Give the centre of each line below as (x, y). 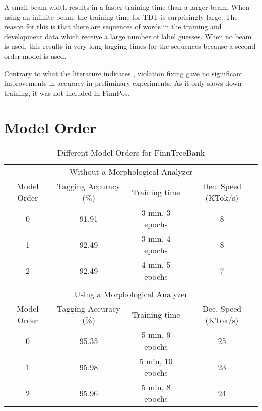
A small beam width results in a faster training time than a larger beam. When (127, 7)
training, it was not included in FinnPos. (67, 92)
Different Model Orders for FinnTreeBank (131, 153)
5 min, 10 (156, 361)
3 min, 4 (156, 239)
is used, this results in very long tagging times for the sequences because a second (130, 46)
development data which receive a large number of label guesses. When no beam (128, 36)
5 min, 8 (156, 387)
